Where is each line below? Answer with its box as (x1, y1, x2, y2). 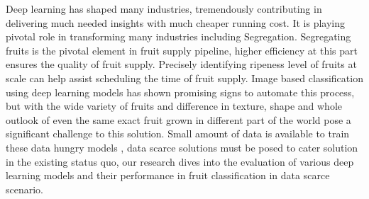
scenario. (6, 181, 44, 196)
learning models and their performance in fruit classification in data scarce (6, 168, 330, 183)
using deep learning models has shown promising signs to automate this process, (6, 84, 355, 99)
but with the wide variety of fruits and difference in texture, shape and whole (6, 98, 342, 113)
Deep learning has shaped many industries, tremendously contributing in (6, 1, 322, 16)
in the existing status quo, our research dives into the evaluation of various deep (6, 154, 354, 169)
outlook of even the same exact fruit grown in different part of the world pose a (6, 112, 351, 127)
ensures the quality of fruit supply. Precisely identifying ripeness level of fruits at (6, 57, 357, 72)
